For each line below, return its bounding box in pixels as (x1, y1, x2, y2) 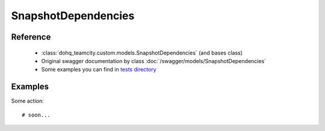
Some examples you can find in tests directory (41, 66, 156, 73)
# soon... (22, 111, 51, 118)
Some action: (11, 97, 45, 105)
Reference (11, 32, 51, 42)
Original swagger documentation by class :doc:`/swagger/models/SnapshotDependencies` (41, 57, 267, 64)
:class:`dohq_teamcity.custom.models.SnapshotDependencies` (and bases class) (41, 49, 243, 56)
